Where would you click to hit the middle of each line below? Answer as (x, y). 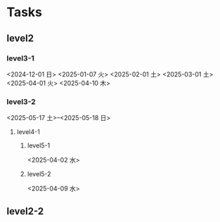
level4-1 (28, 132)
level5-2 (39, 174)
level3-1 (20, 58)
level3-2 (21, 101)
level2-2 (25, 211)
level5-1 (39, 145)
